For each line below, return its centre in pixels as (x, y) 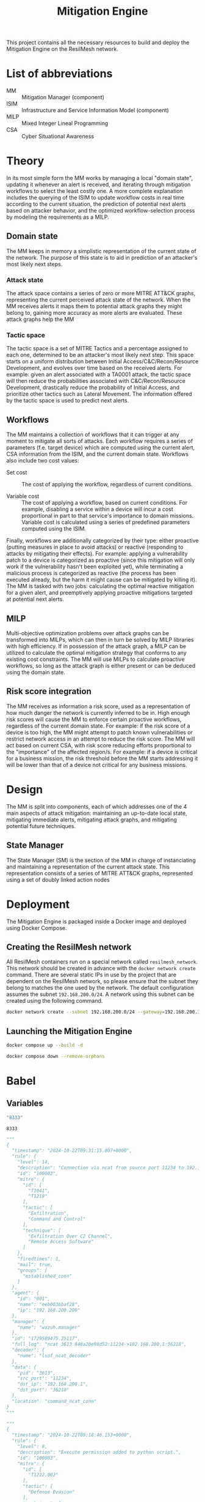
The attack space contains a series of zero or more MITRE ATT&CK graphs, (101, 293)
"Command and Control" (57, 1219)
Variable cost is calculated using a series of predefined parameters (106, 523)
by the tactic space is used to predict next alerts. (68, 401)
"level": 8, (32, 1447)
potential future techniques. (41, 826)
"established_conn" (47, 1276)
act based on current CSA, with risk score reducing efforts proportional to (99, 745)
